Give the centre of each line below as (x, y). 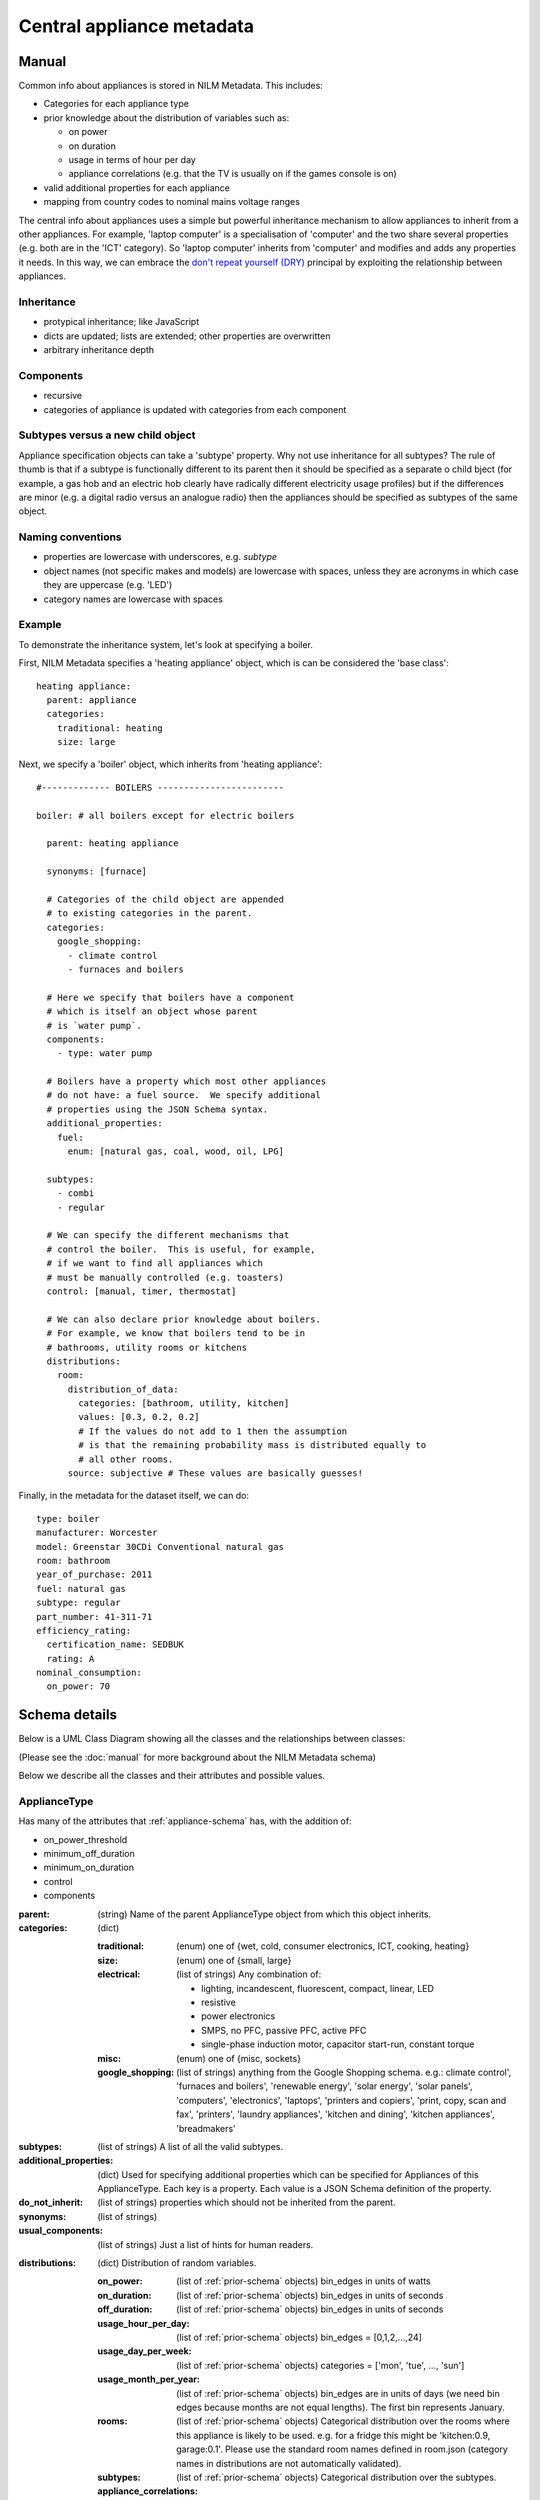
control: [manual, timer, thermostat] (141, 1291)
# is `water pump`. (94, 1025)
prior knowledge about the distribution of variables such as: (166, 117)
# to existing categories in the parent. (149, 913)
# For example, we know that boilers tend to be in (175, 1333)
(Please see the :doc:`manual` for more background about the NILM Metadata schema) (197, 1757)
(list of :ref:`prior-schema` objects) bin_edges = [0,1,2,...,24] (299, 2337)
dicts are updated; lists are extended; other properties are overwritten (187, 336)
